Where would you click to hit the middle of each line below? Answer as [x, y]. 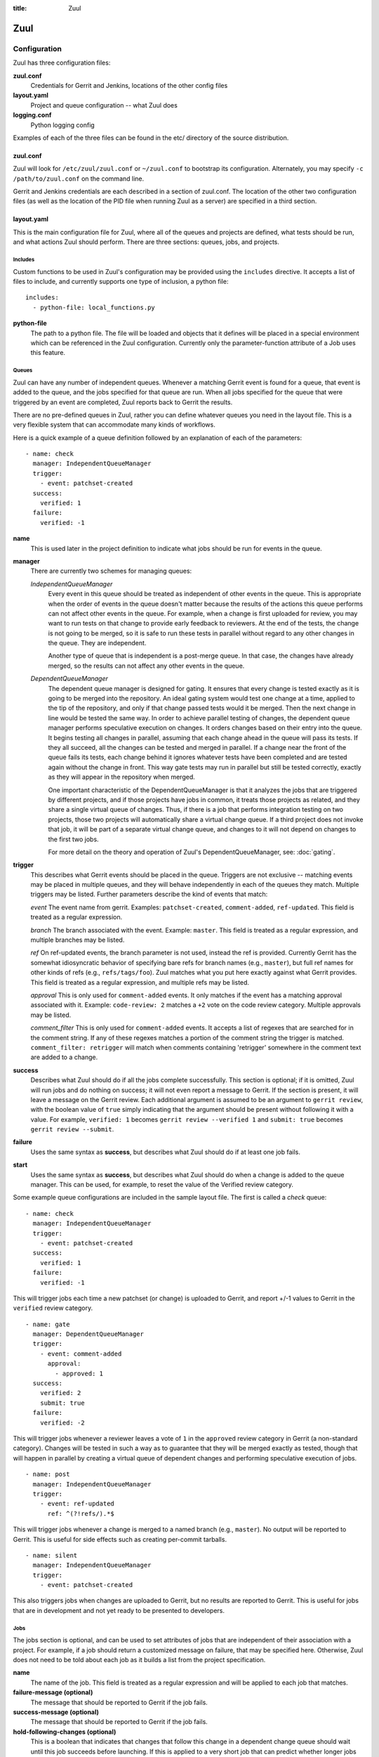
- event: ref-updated [77, 1504]
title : [20, 8]
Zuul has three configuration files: [62, 63]
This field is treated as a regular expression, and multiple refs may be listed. [140, 982]
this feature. [48, 353]
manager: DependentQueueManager [88, 1334]
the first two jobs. [73, 839]
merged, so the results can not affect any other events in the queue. [146, 666]
